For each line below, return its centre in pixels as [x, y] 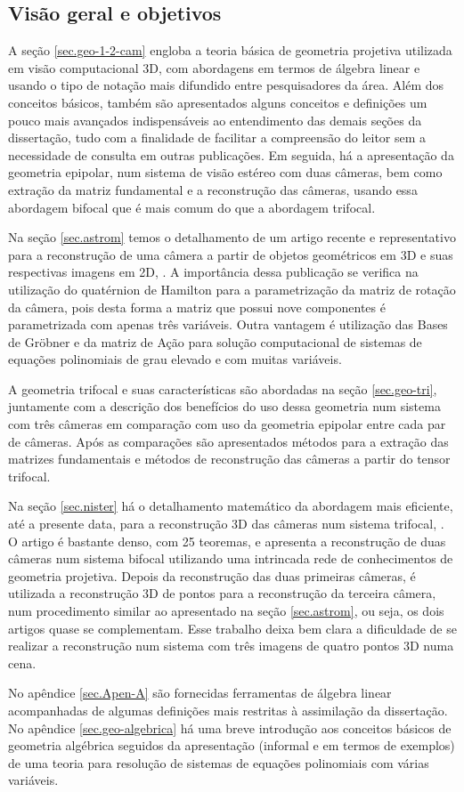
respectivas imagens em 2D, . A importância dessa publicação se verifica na [213, 272]
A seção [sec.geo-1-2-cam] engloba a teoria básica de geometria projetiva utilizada [230, 50]
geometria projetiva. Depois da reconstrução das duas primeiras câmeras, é [212, 575]
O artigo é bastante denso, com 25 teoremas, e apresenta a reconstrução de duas [227, 541]
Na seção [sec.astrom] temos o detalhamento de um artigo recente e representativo [232, 237]
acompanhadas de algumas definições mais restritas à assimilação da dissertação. [228, 710]
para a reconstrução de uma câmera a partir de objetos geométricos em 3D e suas [231, 254]
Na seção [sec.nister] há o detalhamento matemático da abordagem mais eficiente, [231, 506]
